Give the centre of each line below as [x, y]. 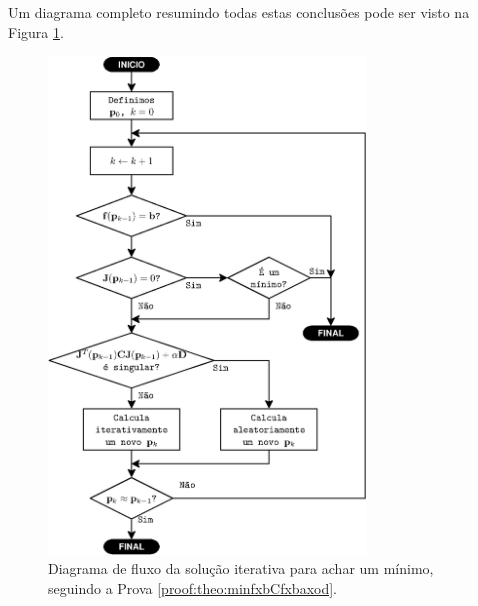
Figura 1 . [36, 31]
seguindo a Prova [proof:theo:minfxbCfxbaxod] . [193, 588]
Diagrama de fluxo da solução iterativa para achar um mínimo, [241, 568]
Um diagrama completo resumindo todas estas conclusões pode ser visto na [239, 12]
